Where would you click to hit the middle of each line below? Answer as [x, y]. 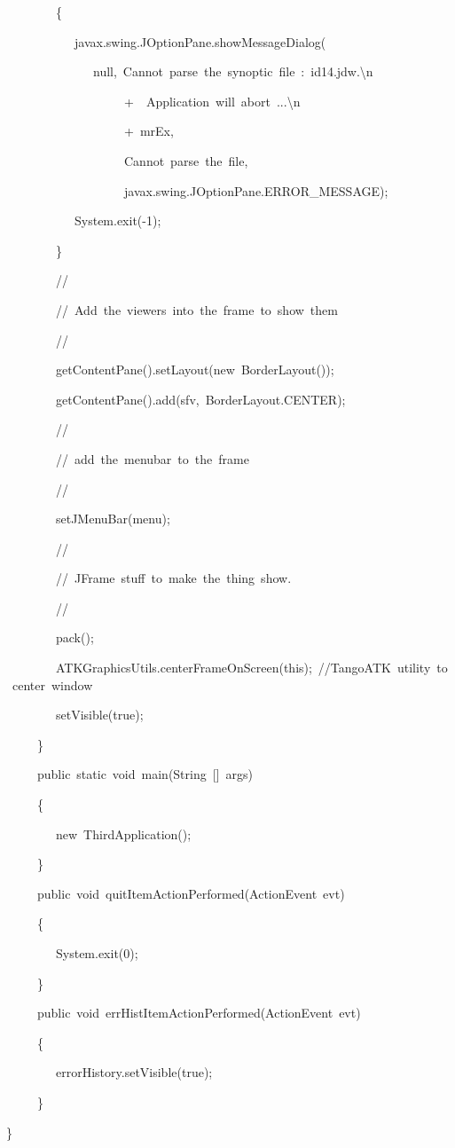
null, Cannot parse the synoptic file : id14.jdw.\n [233, 71]
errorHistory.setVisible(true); [134, 1072]
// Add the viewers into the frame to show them [196, 309]
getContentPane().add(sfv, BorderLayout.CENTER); [200, 399]
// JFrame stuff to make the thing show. [173, 578]
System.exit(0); [97, 953]
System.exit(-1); [118, 220]
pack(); [75, 637]
